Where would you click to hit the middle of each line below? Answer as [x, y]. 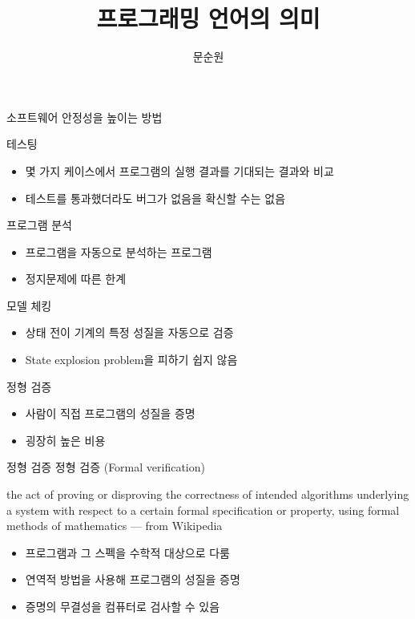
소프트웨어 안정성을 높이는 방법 [85, 117]
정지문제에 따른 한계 [76, 279]
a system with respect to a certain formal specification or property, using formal [203, 510]
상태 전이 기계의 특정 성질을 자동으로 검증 [129, 332]
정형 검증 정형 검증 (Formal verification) [106, 467]
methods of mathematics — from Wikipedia [115, 526]
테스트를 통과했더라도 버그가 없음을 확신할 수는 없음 [155, 198]
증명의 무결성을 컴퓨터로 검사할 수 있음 [123, 606]
